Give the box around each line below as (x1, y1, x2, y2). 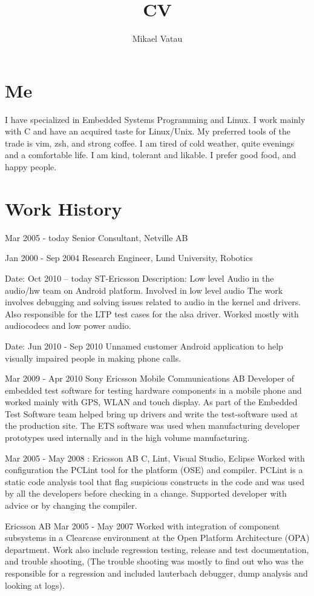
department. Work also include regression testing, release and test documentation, (5, 543, 309, 555)
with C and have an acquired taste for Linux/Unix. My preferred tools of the (5, 125, 290, 137)
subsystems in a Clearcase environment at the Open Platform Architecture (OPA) (5, 531, 310, 544)
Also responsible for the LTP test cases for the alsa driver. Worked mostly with (5, 307, 299, 320)
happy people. (5, 161, 57, 173)
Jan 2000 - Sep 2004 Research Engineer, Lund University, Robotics (5, 251, 253, 264)
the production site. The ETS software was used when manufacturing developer (5, 419, 300, 432)
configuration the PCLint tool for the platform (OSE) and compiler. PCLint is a (5, 463, 303, 476)
